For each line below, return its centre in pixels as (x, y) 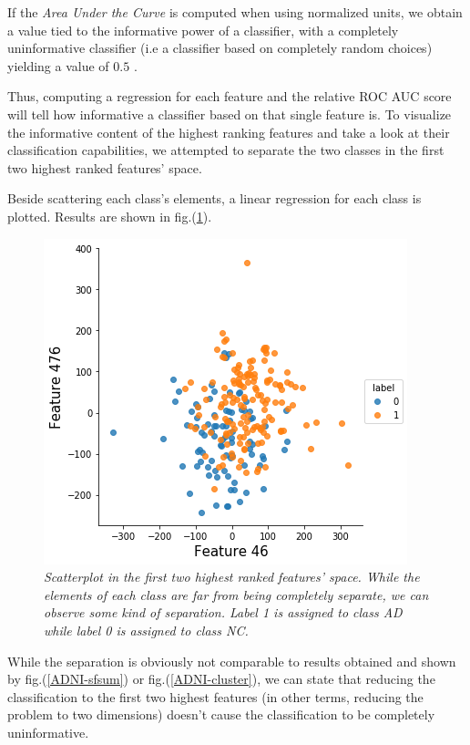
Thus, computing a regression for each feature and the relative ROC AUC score (230, 96)
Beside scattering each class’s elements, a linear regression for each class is (215, 198)
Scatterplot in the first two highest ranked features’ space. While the (232, 577)
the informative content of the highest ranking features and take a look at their (229, 132)
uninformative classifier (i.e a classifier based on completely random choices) (220, 48)
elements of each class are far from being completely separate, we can (236, 594)
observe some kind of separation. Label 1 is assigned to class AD (223, 612)
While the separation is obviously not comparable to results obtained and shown (232, 661)
